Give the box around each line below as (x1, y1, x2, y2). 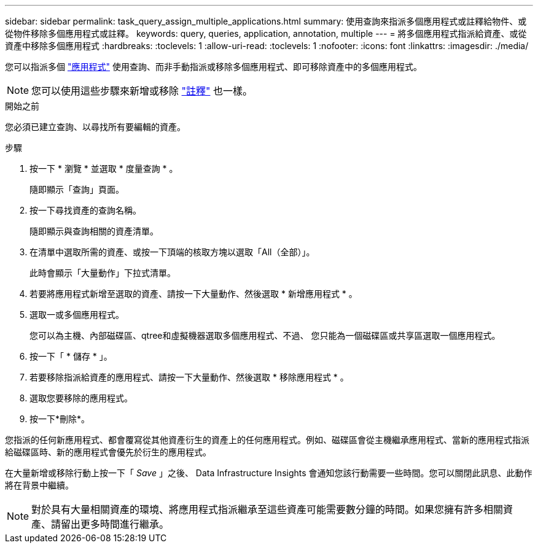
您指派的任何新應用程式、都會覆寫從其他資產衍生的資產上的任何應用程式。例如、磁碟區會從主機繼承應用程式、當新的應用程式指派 (5, 434, 529, 445)
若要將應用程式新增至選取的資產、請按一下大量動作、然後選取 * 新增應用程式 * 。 (29, 288, 357, 299)
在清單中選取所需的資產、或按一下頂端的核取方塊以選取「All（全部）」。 (29, 247, 315, 257)
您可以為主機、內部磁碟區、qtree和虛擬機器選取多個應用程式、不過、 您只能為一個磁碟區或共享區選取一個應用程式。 (29, 330, 501, 341)
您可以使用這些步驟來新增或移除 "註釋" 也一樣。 (31, 85, 253, 97)
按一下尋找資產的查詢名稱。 (29, 205, 141, 215)
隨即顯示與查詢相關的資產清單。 (29, 226, 158, 236)
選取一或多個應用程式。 (29, 309, 124, 320)
